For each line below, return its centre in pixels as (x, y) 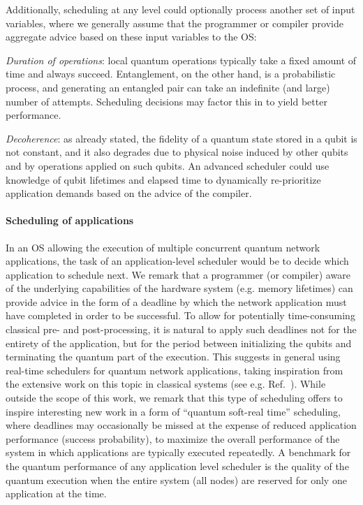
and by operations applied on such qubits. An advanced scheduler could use (168, 165)
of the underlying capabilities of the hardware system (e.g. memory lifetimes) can (179, 288)
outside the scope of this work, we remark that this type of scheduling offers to (174, 398)
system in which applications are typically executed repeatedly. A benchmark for (178, 452)
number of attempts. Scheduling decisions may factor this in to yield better (166, 101)
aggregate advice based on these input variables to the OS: (131, 37)
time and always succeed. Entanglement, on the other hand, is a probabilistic (171, 74)
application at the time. (56, 493)
